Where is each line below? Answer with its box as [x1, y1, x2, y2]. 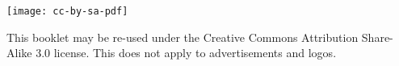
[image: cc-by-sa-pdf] [6, 6, 128, 17]
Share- [361, 28, 393, 45]
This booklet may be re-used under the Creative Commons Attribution [6, 28, 359, 45]
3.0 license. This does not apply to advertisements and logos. [36, 44, 337, 61]
